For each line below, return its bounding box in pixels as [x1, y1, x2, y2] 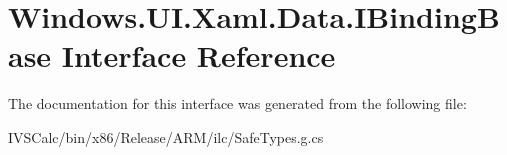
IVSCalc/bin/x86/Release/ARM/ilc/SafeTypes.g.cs [8, 126, 324, 147]
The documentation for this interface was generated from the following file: [8, 93, 467, 114]
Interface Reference [61, 35, 336, 76]
